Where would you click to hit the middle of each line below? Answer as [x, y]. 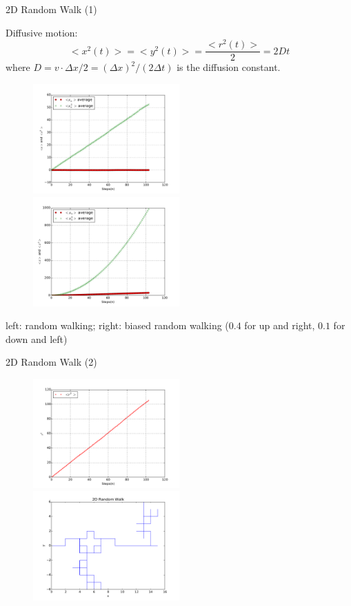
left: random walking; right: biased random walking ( [117, 325]
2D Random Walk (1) [51, 9]
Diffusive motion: [42, 32]
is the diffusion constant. [229, 67]
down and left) [37, 338]
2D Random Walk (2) [51, 362]
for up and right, [280, 325]
